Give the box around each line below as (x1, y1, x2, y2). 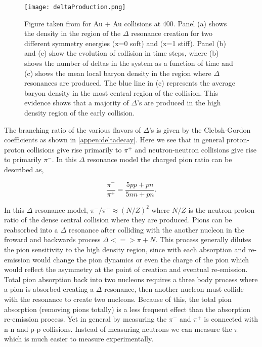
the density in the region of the (24, 28, 121, 38)
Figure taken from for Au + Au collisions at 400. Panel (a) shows (24, 18, 227, 28)
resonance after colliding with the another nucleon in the (68, 224, 244, 235)
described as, (4, 164, 44, 174)
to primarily (4, 154, 41, 165)
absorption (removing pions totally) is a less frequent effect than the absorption (4, 303, 251, 314)
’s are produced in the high (137, 97, 221, 108)
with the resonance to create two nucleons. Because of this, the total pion (4, 293, 232, 304)
